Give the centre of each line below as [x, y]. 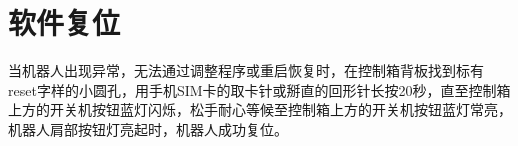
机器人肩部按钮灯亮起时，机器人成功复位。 [148, 128]
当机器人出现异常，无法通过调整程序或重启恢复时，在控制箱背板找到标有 [246, 70]
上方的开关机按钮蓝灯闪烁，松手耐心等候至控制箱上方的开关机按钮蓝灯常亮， [260, 109]
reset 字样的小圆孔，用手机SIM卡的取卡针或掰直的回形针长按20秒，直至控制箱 [259, 89]
